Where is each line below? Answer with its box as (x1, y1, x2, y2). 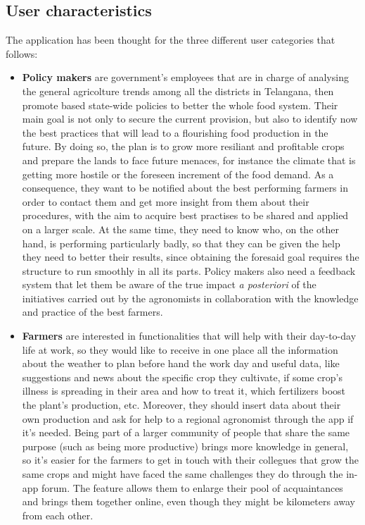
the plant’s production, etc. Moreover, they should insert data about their (22, 397, 341, 412)
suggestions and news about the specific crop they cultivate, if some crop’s (22, 369, 342, 384)
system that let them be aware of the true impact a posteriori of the (22, 277, 316, 292)
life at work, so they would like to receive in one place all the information (22, 342, 338, 357)
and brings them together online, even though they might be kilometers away (22, 494, 355, 509)
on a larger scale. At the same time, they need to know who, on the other (22, 221, 339, 236)
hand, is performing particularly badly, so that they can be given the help (22, 235, 340, 250)
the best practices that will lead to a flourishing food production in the (22, 125, 328, 140)
